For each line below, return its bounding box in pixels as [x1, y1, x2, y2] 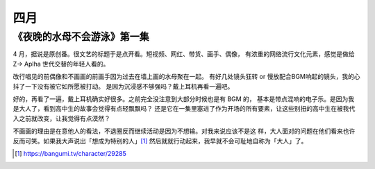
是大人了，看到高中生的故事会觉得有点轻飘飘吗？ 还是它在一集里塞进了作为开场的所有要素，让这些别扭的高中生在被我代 [12, 105, 356, 113]
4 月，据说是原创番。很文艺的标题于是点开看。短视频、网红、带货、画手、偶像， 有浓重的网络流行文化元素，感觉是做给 [12, 50, 355, 58]
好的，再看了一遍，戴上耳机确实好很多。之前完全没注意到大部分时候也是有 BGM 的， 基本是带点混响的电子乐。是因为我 [12, 94, 355, 103]
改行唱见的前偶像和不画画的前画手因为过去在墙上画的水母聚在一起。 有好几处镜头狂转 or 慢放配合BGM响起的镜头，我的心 [12, 73, 360, 81]
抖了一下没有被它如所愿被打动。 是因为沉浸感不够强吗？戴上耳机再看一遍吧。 [12, 82, 234, 90]
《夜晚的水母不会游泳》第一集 [12, 30, 149, 43]
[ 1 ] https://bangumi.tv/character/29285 [15, 149, 126, 157]
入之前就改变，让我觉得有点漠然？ [12, 114, 110, 123]
